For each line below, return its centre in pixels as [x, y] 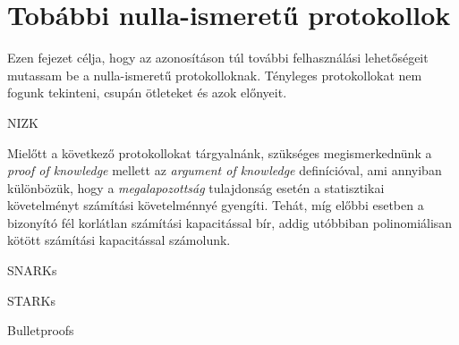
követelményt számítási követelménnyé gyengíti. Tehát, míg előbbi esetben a [216, 205]
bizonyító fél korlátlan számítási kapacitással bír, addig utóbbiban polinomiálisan [230, 222]
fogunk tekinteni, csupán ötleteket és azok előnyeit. [147, 93]
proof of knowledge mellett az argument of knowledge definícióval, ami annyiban [225, 170]
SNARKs [32, 270]
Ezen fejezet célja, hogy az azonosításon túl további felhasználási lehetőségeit [218, 58]
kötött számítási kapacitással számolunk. [119, 240]
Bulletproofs [41, 330]
